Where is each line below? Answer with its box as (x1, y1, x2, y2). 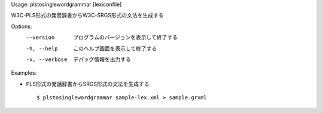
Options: (11, 23, 32, 30)
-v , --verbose (26, 56, 68, 63)
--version (26, 34, 55, 41)
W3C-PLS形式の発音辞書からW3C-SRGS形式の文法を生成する (11, 12, 164, 19)
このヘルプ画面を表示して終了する (73, 45, 157, 52)
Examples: (11, 69, 37, 77)
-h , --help (26, 45, 58, 52)
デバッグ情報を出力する (73, 56, 131, 63)
